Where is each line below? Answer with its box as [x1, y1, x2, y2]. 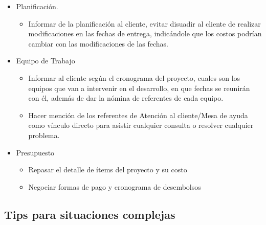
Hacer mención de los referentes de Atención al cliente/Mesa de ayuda [28, 109, 248, 120]
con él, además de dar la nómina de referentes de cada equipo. [28, 93, 224, 103]
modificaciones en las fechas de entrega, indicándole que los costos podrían [28, 28, 262, 39]
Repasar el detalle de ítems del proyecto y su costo [28, 164, 187, 175]
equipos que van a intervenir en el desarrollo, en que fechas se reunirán [28, 82, 250, 93]
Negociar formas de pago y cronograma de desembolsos [28, 181, 201, 192]
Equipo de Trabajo [16, 55, 75, 66]
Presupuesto [16, 147, 55, 157]
